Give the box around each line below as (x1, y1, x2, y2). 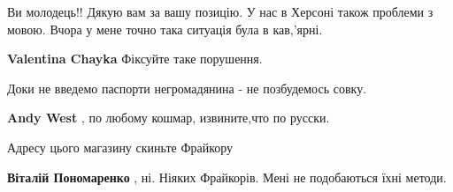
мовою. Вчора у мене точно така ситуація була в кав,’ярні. (7, 19, 323, 38)
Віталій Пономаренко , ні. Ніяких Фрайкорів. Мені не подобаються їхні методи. (7, 167, 447, 186)
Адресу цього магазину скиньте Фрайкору (7, 137, 234, 156)
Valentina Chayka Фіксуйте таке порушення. (7, 49, 263, 68)
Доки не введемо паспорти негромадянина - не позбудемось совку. (7, 78, 367, 97)
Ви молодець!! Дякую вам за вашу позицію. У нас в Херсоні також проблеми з (7, 3, 434, 20)
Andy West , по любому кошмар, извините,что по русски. (7, 108, 330, 127)
